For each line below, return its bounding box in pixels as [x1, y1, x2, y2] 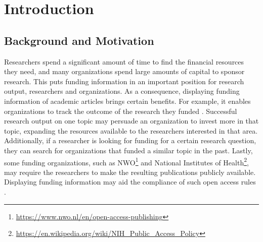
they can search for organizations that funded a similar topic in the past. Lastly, [4, 145, 253, 155]
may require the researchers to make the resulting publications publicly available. [4, 166, 256, 177]
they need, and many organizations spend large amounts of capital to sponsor [4, 66, 245, 77]
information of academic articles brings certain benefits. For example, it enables [4, 95, 251, 106]
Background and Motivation [4, 32, 154, 48]
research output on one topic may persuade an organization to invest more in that [4, 115, 259, 126]
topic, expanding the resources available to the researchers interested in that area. [4, 125, 258, 136]
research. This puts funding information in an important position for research [4, 76, 244, 86]
